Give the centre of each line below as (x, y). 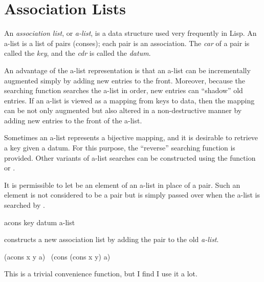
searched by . (25, 205)
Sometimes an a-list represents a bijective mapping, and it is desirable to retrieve (131, 137)
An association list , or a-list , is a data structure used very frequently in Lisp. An (130, 33)
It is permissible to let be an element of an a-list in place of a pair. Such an (122, 185)
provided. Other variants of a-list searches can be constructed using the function (130, 157)
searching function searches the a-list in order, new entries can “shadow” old (124, 90)
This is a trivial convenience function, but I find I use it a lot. (101, 274)
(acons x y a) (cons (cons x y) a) (57, 256)
